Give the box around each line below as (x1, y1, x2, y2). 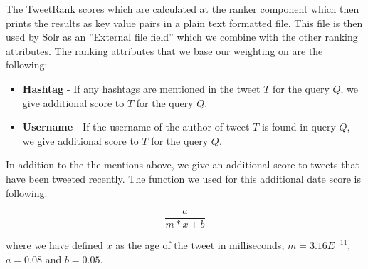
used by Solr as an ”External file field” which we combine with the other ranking (6, 29, 358, 44)
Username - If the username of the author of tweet (22, 119, 250, 134)
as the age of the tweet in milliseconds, (115, 238, 285, 253)
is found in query (261, 119, 336, 134)
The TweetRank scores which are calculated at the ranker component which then (6, 1, 359, 16)
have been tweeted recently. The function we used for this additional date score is (6, 171, 361, 186)
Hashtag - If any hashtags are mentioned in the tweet (22, 81, 261, 96)
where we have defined (6, 238, 103, 253)
